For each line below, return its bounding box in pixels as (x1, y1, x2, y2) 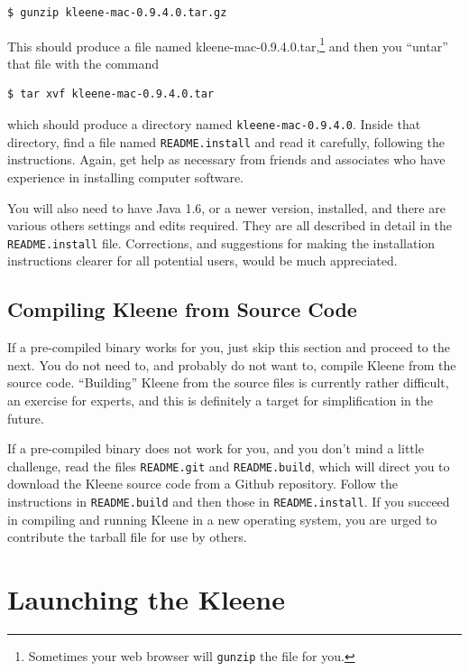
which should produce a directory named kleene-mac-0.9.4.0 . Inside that (7, 115, 421, 134)
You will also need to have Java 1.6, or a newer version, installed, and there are (7, 198, 446, 217)
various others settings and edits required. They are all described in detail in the (7, 216, 453, 235)
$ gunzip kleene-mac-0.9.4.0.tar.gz (7, 6, 227, 19)
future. (7, 408, 44, 427)
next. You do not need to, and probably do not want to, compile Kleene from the (7, 355, 456, 374)
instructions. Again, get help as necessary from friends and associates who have (7, 150, 446, 169)
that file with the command (7, 53, 159, 72)
